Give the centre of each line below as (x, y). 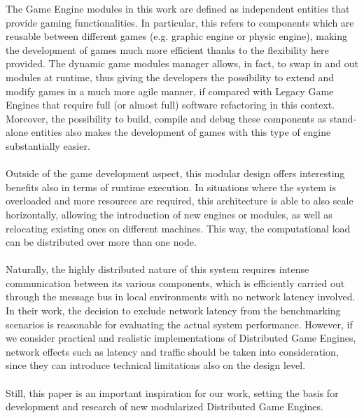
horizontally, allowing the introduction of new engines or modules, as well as (169, 214)
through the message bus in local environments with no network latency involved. (181, 297)
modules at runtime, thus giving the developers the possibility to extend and (170, 77)
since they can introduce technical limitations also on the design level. (156, 365)
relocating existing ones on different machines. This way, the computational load (178, 228)
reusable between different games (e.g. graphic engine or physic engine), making (177, 36)
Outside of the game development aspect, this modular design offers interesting (175, 173)
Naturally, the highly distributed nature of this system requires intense (157, 269)
